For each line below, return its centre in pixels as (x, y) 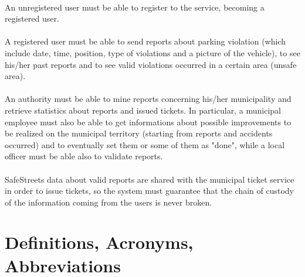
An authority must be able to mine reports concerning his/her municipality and (148, 99)
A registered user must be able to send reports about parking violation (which (145, 41)
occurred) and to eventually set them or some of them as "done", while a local (145, 144)
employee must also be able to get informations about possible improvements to (148, 122)
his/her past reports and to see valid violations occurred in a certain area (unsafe (151, 64)
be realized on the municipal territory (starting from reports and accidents (139, 133)
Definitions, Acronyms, (99, 242)
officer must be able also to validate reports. (84, 156)
